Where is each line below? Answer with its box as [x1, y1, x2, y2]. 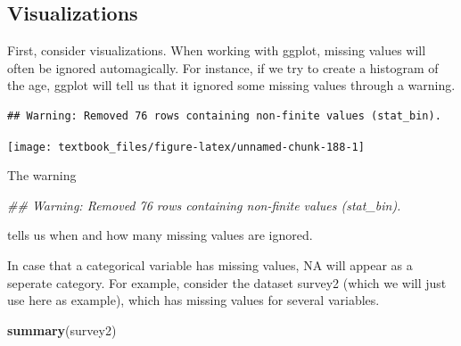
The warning [7, 166, 77, 185]
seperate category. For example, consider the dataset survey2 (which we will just [7, 273, 447, 292]
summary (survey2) [7, 320, 117, 339]
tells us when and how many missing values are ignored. [7, 226, 313, 244]
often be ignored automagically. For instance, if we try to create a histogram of [7, 58, 439, 77]
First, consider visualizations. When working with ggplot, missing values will [7, 41, 426, 60]
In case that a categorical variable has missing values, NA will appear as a [7, 256, 413, 275]
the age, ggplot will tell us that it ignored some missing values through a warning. [7, 76, 456, 95]
